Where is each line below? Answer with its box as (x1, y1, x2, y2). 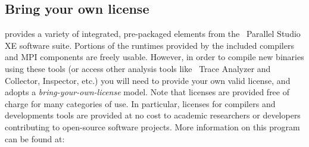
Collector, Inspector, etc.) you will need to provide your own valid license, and (5, 74, 291, 86)
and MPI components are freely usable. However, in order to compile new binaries (5, 51, 304, 63)
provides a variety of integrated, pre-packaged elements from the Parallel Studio (5, 27, 301, 40)
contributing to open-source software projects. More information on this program (5, 120, 300, 133)
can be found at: (5, 132, 65, 145)
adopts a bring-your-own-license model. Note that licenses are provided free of (5, 86, 289, 98)
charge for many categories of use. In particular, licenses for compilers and (5, 97, 276, 110)
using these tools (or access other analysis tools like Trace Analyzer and (5, 62, 271, 74)
